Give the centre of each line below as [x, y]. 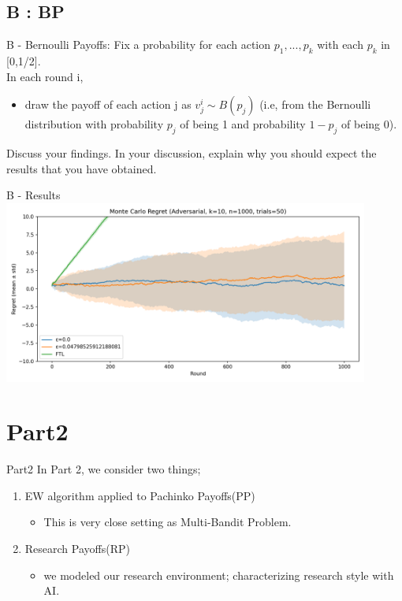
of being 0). [369, 124]
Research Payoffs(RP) [77, 549]
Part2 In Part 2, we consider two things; [104, 469]
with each [340, 45]
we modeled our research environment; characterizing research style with [219, 575]
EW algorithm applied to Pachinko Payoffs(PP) [140, 495]
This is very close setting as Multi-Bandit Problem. [167, 522]
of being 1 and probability [243, 124]
